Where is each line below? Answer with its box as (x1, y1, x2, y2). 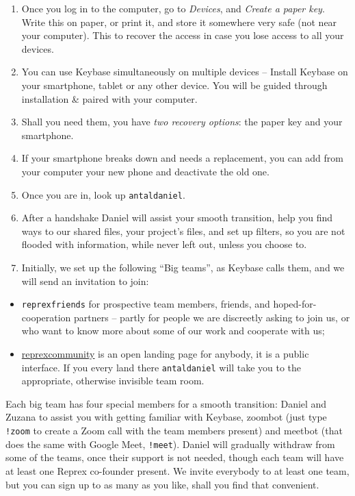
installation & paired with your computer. (21, 91, 198, 106)
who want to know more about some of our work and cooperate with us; (21, 323, 325, 338)
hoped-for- (273, 297, 317, 311)
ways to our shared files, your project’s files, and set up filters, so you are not (21, 223, 345, 238)
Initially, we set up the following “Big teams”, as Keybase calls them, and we (21, 260, 345, 274)
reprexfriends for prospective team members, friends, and (21, 297, 270, 311)
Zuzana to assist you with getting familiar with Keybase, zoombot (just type (5, 410, 327, 424)
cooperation (21, 310, 71, 324)
